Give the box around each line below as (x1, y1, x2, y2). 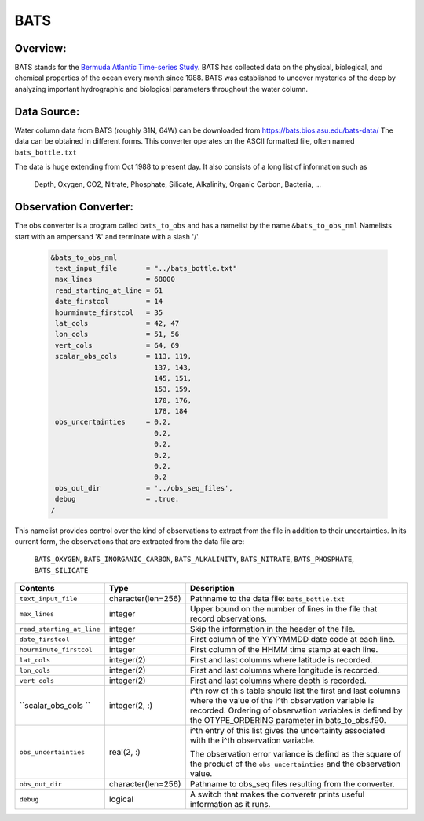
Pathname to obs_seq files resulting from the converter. (189, 779, 396, 790)
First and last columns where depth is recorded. (189, 675, 367, 686)
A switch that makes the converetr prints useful (189, 789, 365, 800)
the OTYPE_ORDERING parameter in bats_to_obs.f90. (189, 715, 386, 726)
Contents (19, 583, 55, 594)
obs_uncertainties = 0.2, (55, 418, 172, 427)
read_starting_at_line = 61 (55, 286, 163, 294)
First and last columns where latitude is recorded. (189, 655, 373, 666)
